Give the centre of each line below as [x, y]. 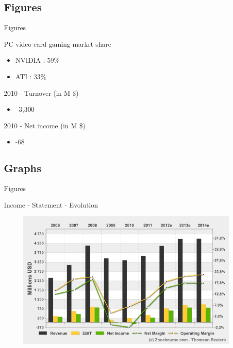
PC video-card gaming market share [58, 43]
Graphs [23, 168]
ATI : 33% [31, 76]
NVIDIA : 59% [37, 60]
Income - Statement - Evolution [51, 204]
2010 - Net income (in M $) [45, 125]
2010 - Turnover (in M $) [41, 93]
